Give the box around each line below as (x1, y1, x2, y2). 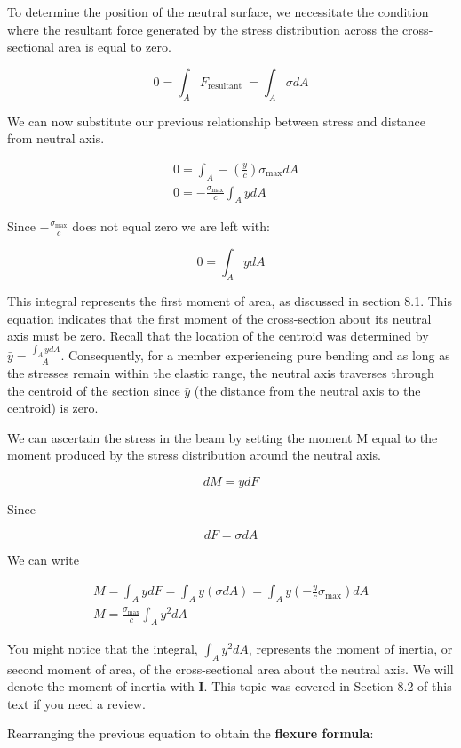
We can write (7, 551, 79, 569)
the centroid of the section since (7, 381, 180, 399)
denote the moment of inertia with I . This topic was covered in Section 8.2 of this (7, 677, 452, 696)
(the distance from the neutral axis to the (194, 381, 421, 399)
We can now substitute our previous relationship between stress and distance (7, 111, 425, 130)
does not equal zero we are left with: (72, 217, 270, 236)
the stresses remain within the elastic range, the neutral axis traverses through (7, 363, 434, 382)
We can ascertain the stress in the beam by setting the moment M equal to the (7, 428, 438, 446)
